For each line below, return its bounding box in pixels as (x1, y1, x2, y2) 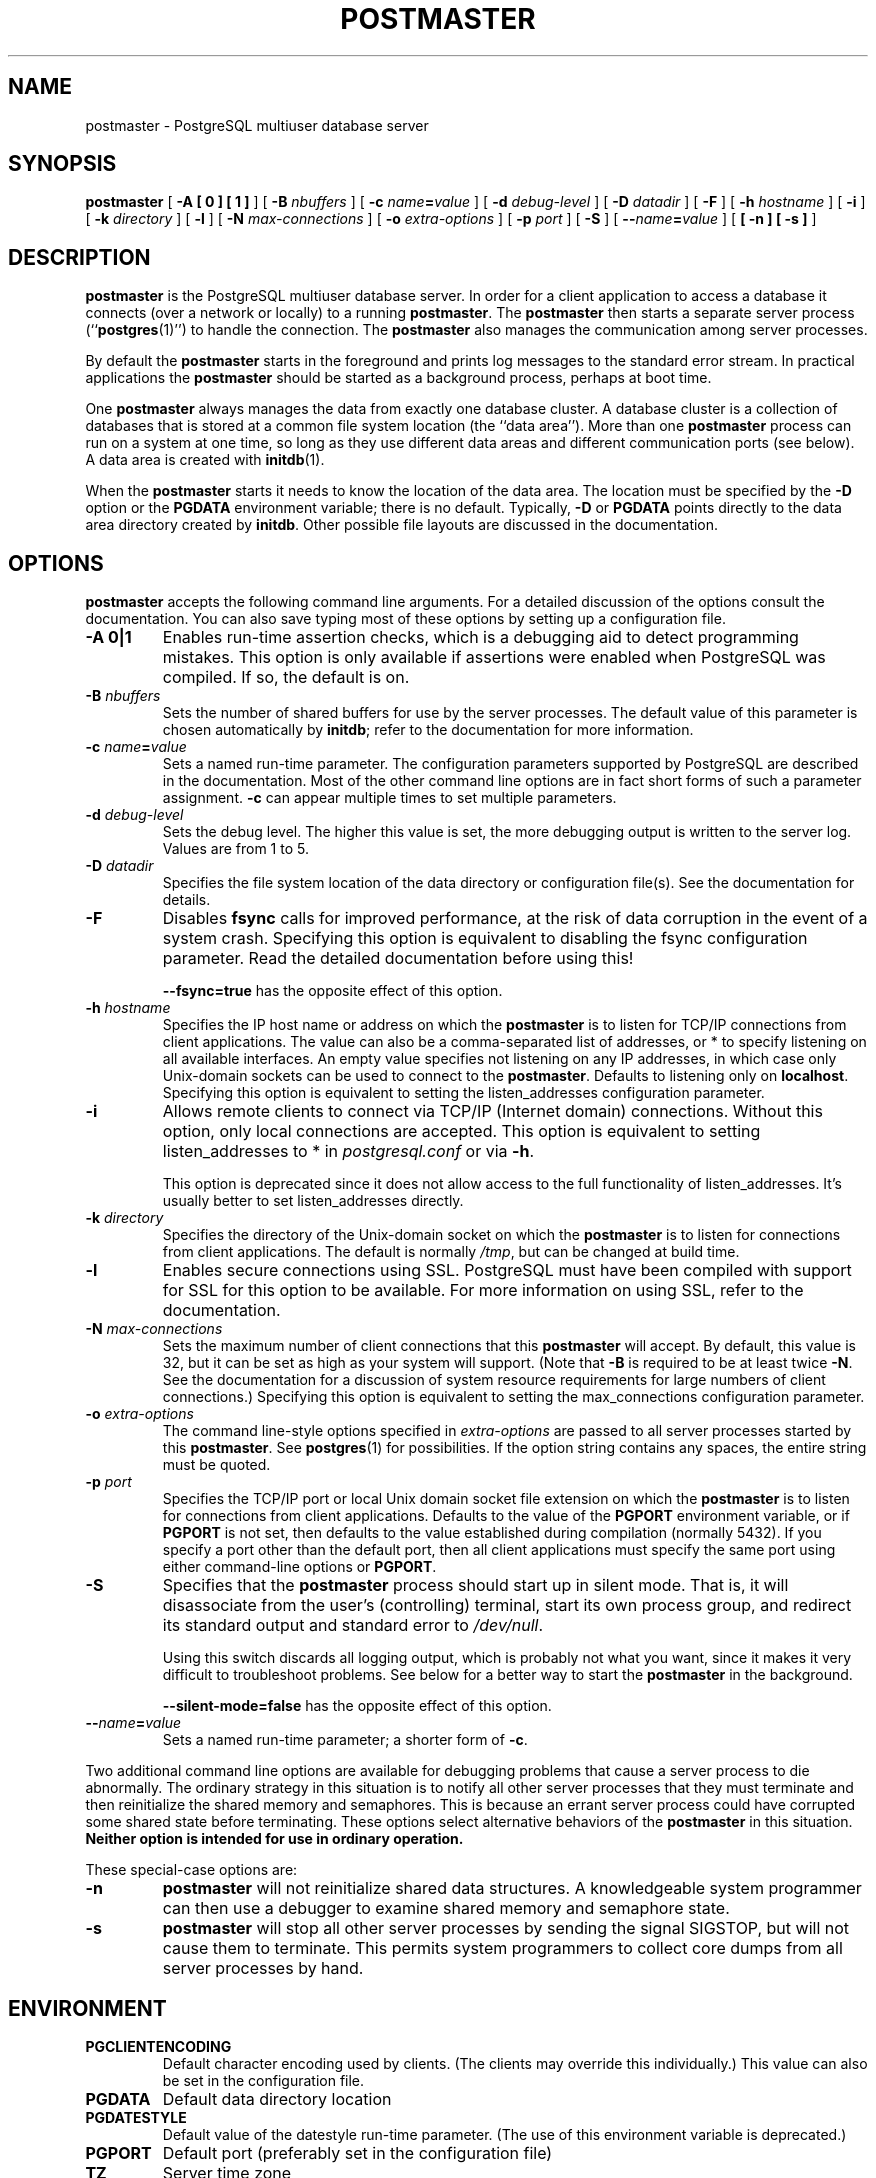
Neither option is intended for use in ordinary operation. (85, 1830, 464, 1848)
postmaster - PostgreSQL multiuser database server (85, 116, 429, 134)
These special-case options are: (85, 1861, 298, 1879)
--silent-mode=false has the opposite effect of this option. (162, 1697, 552, 1715)
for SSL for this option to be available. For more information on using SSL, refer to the (162, 1280, 804, 1301)
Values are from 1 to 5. (162, 840, 309, 858)
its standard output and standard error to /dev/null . (162, 1615, 544, 1636)
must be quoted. (162, 1456, 271, 1474)
